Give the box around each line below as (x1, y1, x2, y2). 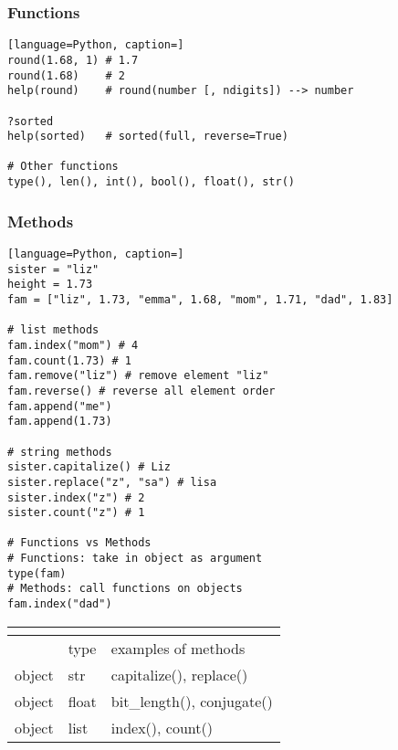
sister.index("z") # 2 (7, 491, 145, 504)
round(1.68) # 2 (7, 69, 125, 82)
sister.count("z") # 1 (7, 506, 145, 520)
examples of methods (110, 637, 246, 659)
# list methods (7, 323, 99, 337)
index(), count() (110, 716, 213, 738)
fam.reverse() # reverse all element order (7, 384, 276, 397)
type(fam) (7, 566, 67, 580)
